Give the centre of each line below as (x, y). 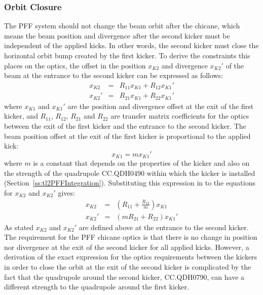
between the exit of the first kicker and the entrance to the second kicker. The (125, 125)
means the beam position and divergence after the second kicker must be (117, 35)
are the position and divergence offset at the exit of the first (161, 106)
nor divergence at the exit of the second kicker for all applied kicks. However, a (127, 247)
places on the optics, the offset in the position (75, 65)
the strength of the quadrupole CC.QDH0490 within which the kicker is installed (130, 173)
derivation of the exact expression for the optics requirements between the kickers (131, 257)
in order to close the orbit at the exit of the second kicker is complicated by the (128, 266)
